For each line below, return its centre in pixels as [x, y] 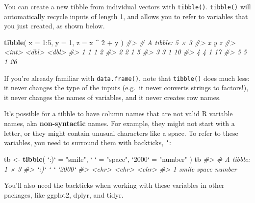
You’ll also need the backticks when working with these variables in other [114, 185]
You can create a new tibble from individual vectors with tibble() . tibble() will [127, 6]
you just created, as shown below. [54, 26]
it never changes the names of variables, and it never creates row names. [113, 97]
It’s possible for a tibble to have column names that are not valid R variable [118, 114]
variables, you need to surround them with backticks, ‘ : [88, 142]
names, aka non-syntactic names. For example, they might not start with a [119, 123]
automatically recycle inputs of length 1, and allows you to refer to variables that [126, 16]
